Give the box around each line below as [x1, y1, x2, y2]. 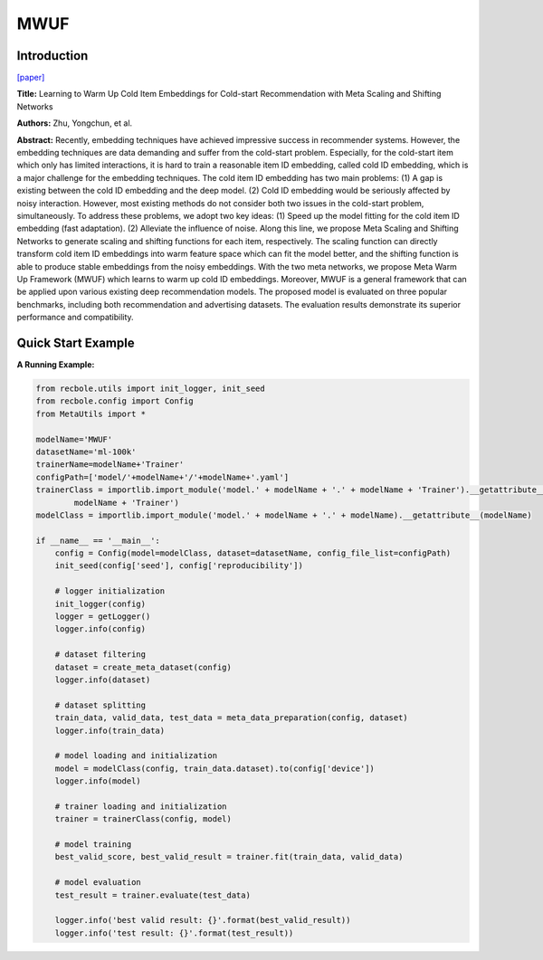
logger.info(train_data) [54, 725, 166, 736]
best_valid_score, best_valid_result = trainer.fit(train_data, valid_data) [54, 851, 404, 862]
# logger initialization [54, 586, 166, 596]
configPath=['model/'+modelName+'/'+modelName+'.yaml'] [35, 471, 290, 482]
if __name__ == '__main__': [35, 535, 160, 546]
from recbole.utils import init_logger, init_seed [35, 383, 266, 394]
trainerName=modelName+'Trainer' [35, 460, 185, 470]
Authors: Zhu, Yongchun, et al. [16, 118, 133, 128]
